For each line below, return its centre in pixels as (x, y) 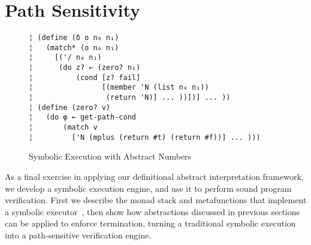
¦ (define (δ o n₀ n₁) (74, 38)
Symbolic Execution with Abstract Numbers (110, 156)
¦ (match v (63, 128)
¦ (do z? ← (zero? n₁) (85, 68)
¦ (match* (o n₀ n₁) (74, 48)
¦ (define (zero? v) (70, 107)
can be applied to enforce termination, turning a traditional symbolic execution (150, 223)
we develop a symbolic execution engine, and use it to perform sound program (148, 188)
